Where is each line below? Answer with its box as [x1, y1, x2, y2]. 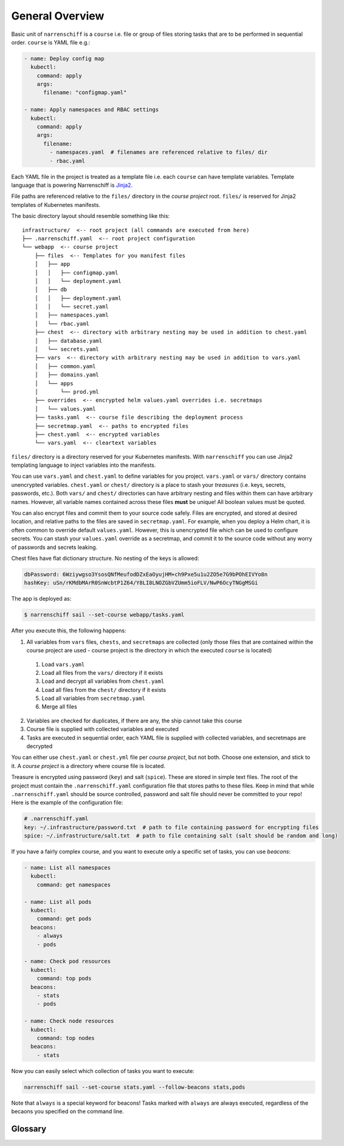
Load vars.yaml [41, 660, 85, 668]
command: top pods [36, 975, 92, 982]
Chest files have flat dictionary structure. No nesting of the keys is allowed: [11, 554, 199, 562]
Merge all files [41, 703, 77, 710]
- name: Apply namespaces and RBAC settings [24, 107, 159, 113]
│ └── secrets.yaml [34, 346, 100, 353]
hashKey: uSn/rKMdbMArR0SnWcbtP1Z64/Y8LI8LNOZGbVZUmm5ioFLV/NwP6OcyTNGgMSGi [24, 579, 258, 587]
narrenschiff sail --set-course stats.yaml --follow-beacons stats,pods [24, 1083, 246, 1091]
